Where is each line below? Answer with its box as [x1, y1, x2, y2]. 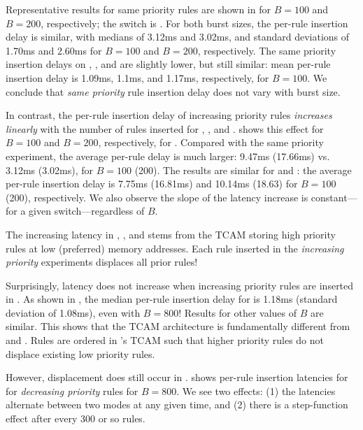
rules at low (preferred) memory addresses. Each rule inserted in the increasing [6, 241, 344, 255]
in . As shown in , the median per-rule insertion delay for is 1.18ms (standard [6, 292, 338, 306]
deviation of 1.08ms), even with [6, 305, 141, 320]
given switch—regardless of [29, 203, 145, 218]
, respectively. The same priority [197, 43, 336, 57]
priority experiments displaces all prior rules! [6, 255, 198, 269]
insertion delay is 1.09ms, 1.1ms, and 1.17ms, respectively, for [6, 70, 269, 85]
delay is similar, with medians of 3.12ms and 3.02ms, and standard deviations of [6, 29, 350, 44]
